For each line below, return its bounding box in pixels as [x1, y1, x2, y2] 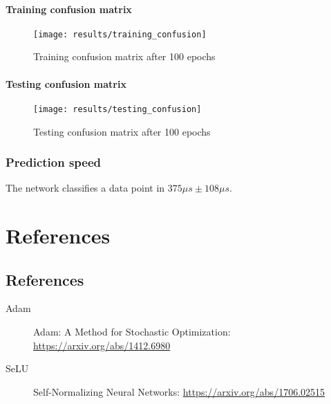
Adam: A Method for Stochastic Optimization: [33, 324, 231, 339]
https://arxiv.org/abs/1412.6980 [33, 338, 171, 352]
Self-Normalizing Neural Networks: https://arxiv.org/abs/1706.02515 [33, 384, 325, 398]
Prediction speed [6, 154, 102, 171]
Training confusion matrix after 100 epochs [33, 49, 216, 64]
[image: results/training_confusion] [33, 29, 207, 39]
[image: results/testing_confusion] [33, 104, 202, 114]
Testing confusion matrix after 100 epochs [33, 124, 211, 138]
